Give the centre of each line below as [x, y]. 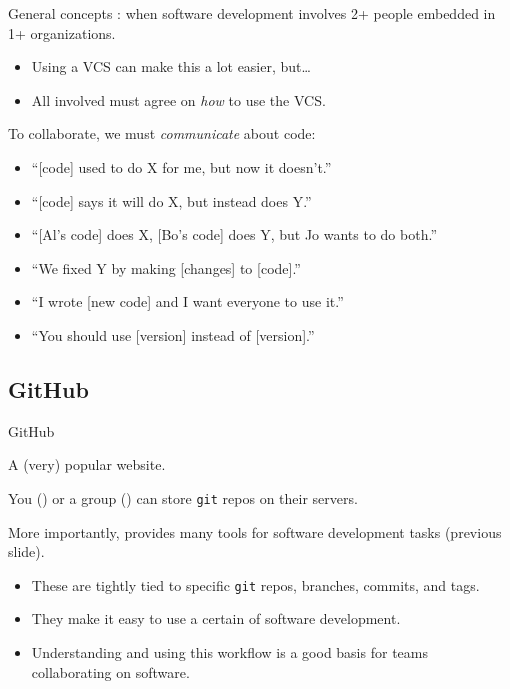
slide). [26, 551]
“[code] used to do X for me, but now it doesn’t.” [181, 166]
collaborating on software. [110, 671]
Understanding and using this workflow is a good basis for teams [229, 652]
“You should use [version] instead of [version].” [173, 334]
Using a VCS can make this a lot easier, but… [171, 66]
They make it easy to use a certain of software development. [216, 618]
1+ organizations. [62, 32]
